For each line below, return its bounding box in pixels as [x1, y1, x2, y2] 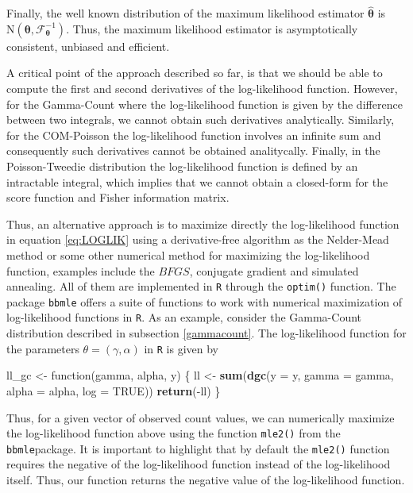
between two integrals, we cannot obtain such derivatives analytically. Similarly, [6, 111, 395, 128]
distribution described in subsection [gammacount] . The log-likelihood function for [6, 325, 407, 341]
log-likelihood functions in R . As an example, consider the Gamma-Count [6, 309, 361, 325]
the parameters [6, 340, 79, 356]
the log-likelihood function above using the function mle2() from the [6, 425, 341, 441]
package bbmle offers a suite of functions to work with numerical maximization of [6, 293, 403, 310]
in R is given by [144, 340, 219, 356]
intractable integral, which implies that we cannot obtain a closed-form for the [6, 173, 388, 190]
